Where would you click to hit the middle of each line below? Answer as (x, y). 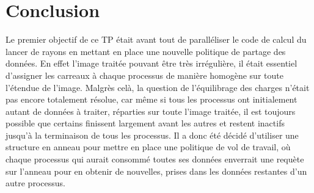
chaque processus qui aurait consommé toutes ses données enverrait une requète (155, 159)
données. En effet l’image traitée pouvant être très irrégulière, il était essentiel (152, 63)
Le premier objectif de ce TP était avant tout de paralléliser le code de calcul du (156, 39)
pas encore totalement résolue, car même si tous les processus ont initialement (152, 99)
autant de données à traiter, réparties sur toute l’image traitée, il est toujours (151, 111)
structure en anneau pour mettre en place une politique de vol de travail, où (148, 147)
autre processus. (35, 183)
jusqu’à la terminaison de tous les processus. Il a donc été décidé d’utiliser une (152, 135)
